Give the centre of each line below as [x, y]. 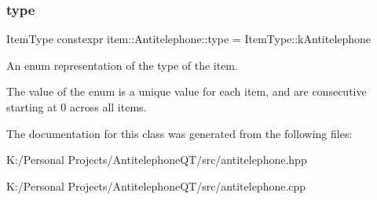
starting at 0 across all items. [77, 107]
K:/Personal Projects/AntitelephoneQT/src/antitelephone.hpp [157, 160]
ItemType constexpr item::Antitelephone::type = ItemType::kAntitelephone [189, 39]
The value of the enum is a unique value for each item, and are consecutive [187, 91]
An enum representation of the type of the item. [122, 65]
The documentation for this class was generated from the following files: [179, 133]
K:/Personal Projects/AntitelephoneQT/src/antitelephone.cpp [156, 185]
